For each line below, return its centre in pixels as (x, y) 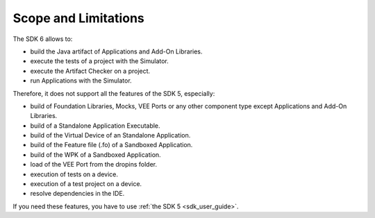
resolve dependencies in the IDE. (77, 194)
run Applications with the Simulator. (81, 81)
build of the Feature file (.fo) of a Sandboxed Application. (111, 145)
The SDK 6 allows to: (43, 39)
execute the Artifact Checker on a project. (90, 71)
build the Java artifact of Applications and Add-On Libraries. (116, 51)
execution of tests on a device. (74, 174)
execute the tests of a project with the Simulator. (100, 61)
